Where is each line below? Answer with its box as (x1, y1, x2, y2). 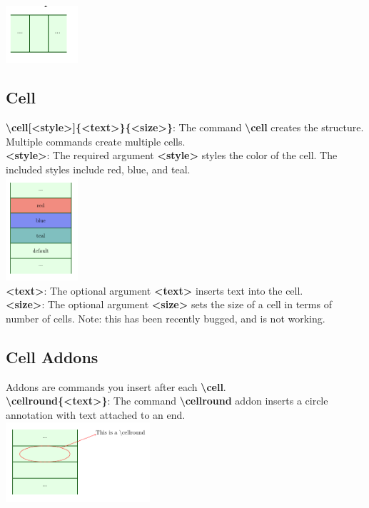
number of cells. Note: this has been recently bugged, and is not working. (6, 311, 325, 326)
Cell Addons (6, 346, 98, 368)
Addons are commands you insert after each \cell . (6, 379, 226, 394)
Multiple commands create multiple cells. (6, 133, 186, 148)
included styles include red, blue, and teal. (6, 162, 191, 177)
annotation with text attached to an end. (6, 407, 186, 422)
